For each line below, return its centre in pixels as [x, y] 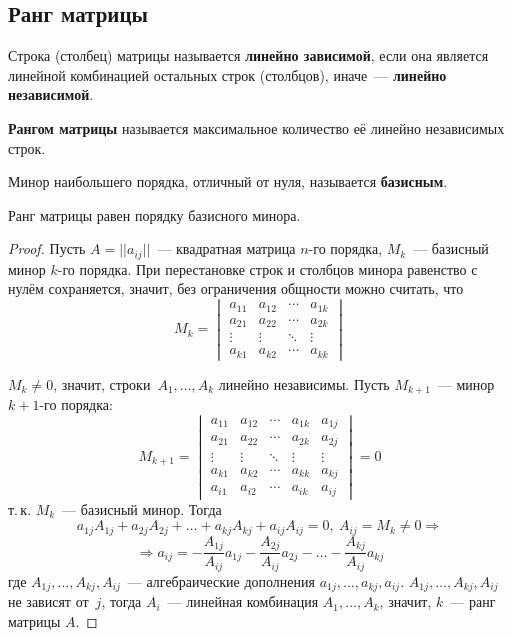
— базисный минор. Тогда [142, 508]
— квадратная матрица [226, 248]
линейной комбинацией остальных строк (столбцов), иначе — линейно [227, 74]
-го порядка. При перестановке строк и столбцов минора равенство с [267, 268]
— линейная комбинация [243, 601]
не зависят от [48, 601]
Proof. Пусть [47, 248]
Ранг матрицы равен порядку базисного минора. [154, 214]
